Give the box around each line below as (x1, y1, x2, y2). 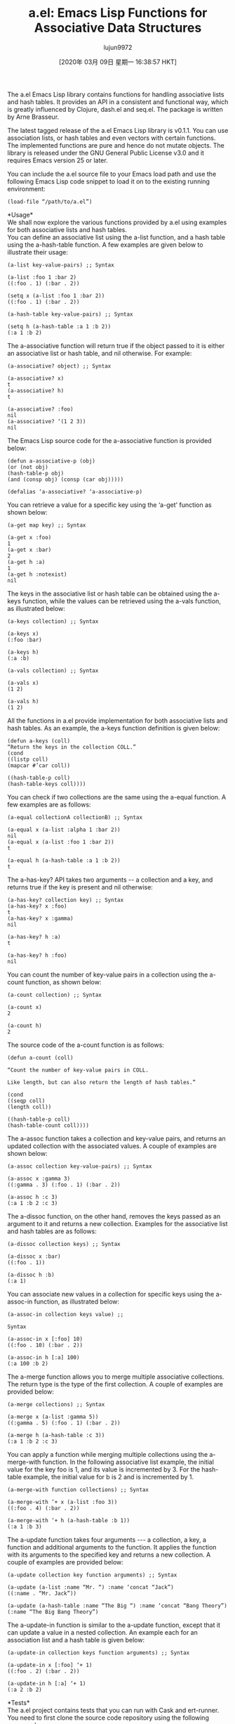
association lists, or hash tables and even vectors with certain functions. (7, 134, 216, 142)
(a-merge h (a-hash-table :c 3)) (7, 1432, 105, 1439)
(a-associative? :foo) (7, 406, 74, 413)
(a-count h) (7, 1022, 42, 1029)
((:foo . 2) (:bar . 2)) (7, 1668, 80, 1675)
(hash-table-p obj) (7, 470, 65, 477)
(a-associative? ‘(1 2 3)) (7, 418, 86, 425)
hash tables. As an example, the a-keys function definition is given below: (7, 723, 220, 732)
